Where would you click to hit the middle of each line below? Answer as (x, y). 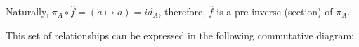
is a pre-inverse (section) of (275, 11)
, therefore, (182, 11)
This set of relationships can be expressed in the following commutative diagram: (180, 35)
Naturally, (27, 11)
